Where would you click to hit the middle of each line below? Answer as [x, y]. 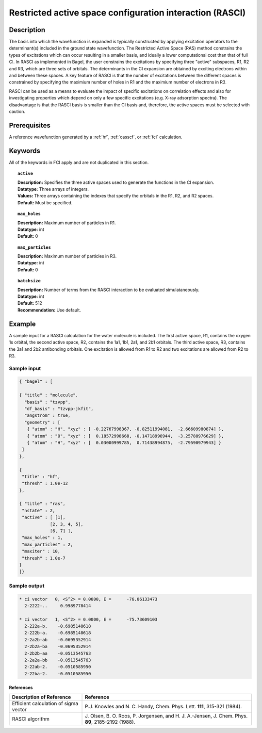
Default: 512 [30, 303]
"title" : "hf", [41, 476]
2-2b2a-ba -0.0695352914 [58, 647]
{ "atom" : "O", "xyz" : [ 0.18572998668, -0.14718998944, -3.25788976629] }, [125, 436]
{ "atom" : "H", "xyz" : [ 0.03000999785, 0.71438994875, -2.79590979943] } [124, 442]
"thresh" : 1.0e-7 [44, 558]
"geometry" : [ [42, 422]
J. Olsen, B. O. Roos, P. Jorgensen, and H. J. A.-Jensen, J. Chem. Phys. [166, 716]
